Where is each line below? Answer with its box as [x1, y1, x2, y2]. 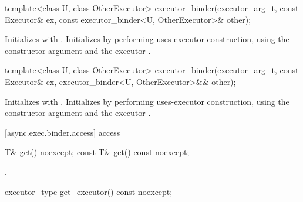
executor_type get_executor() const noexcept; [5, 185, 173, 197]
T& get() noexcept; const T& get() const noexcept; [5, 146, 190, 158]
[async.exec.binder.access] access [5, 126, 120, 138]
